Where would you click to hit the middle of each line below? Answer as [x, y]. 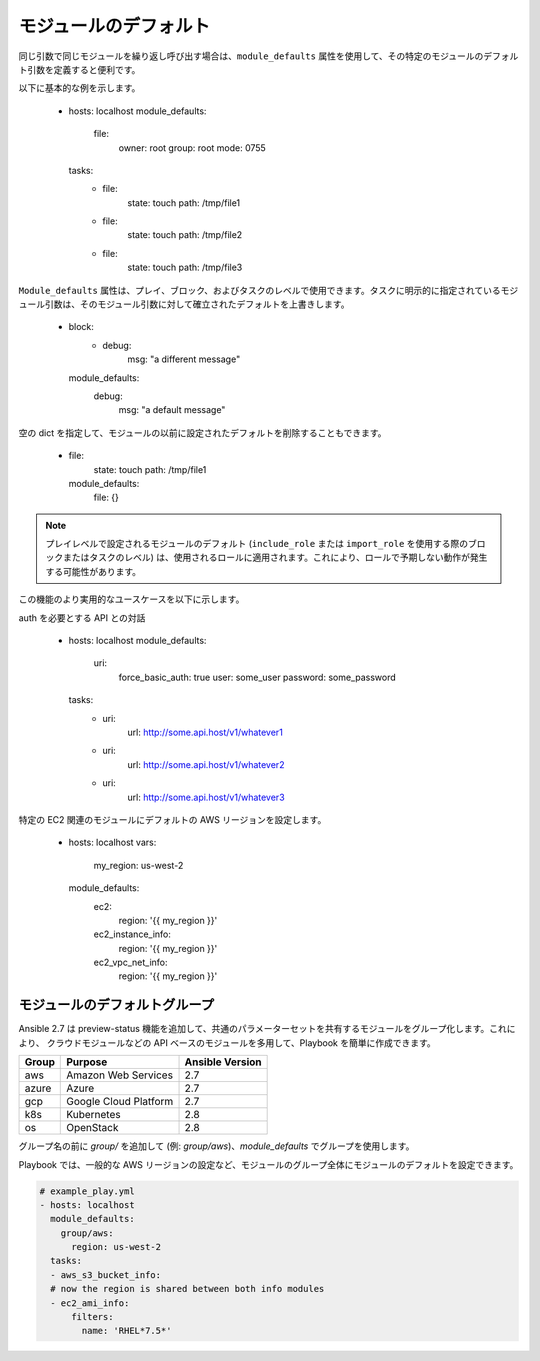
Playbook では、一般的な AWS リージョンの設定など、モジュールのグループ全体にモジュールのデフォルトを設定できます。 [268, 1164]
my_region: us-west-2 [138, 865]
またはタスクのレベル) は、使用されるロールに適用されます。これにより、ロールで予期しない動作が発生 [275, 557]
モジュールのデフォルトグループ [116, 1005]
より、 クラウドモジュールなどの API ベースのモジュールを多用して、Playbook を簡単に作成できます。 [227, 1042]
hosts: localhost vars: [112, 842]
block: [81, 327]
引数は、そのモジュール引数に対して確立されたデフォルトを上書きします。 [197, 304]
